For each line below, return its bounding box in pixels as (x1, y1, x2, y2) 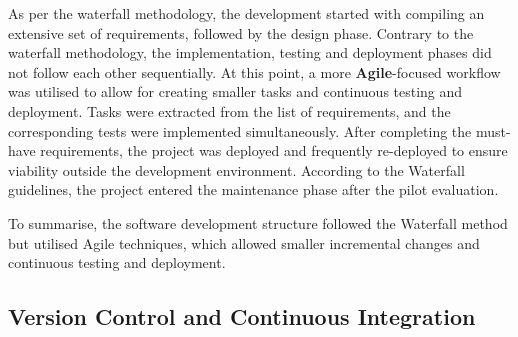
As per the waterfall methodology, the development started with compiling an (8, 3, 485, 23)
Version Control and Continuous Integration (8, 301, 476, 332)
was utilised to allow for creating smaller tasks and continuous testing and (8, 81, 463, 102)
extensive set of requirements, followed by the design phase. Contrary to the (8, 22, 474, 43)
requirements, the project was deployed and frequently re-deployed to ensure (40, 140, 508, 161)
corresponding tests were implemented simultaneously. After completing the (8, 120, 472, 141)
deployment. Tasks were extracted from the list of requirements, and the (8, 100, 451, 121)
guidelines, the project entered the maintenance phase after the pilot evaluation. (8, 179, 499, 200)
